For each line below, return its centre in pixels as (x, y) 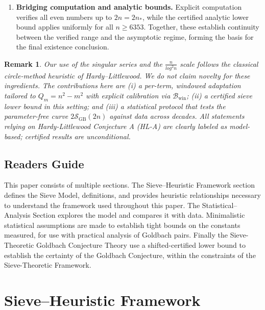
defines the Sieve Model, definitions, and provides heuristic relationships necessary (132, 195)
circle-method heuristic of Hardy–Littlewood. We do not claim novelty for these (127, 75)
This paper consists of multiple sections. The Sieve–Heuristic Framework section (129, 185)
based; (13, 136)
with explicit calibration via (128, 96)
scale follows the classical (219, 63)
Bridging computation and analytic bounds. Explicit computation (129, 7)
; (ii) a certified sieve (219, 96)
